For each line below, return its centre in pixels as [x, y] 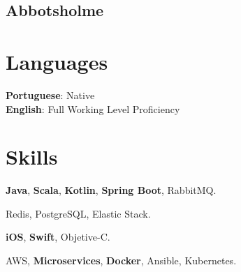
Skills [32, 157]
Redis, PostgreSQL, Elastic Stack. [78, 213]
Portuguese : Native [50, 95]
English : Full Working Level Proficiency [93, 108]
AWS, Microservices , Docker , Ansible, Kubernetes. [121, 260]
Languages [57, 61]
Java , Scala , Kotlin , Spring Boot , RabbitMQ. [111, 190]
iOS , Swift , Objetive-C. [58, 237]
